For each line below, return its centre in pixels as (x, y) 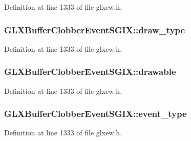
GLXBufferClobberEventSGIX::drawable (90, 72)
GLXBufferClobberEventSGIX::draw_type (95, 29)
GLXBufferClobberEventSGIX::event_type (95, 114)
